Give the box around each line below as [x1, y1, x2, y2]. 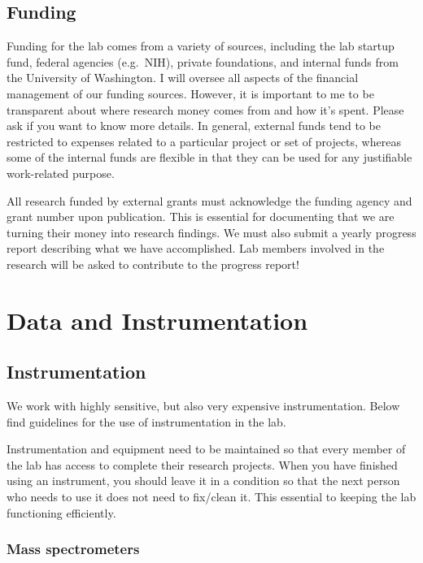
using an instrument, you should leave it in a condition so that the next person [7, 472, 400, 489]
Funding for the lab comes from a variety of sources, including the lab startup [7, 37, 395, 54]
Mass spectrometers [7, 539, 140, 559]
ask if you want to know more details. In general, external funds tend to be [7, 117, 382, 134]
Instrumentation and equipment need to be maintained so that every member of [7, 440, 406, 457]
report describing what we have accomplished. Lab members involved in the [7, 240, 385, 257]
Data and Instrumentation [7, 303, 308, 336]
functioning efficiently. [7, 504, 116, 521]
